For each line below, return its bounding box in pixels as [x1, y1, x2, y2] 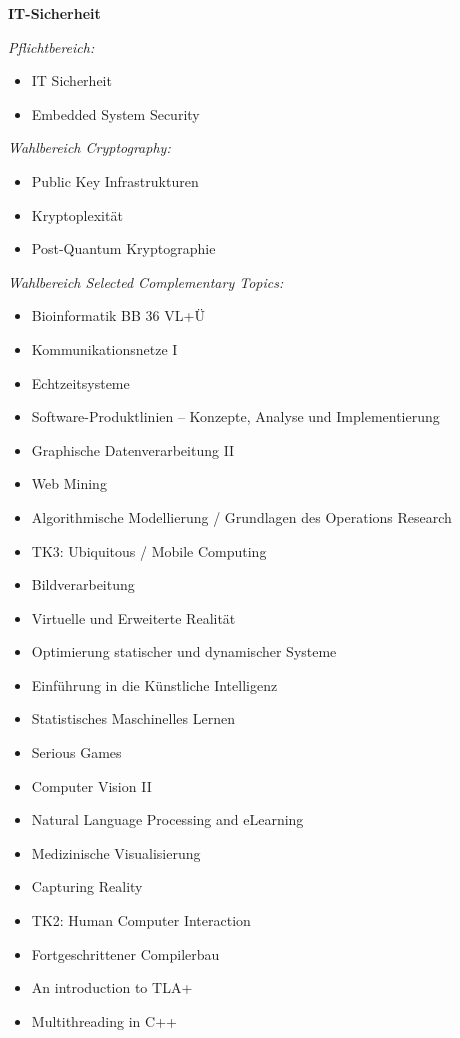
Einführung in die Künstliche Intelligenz [31, 674, 278, 695]
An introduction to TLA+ [31, 977, 193, 998]
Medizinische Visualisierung [31, 842, 201, 863]
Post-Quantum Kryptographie [31, 238, 216, 259]
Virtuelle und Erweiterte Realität [31, 607, 236, 628]
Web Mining [31, 473, 107, 494]
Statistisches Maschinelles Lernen [31, 708, 236, 729]
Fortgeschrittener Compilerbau [31, 943, 220, 964]
